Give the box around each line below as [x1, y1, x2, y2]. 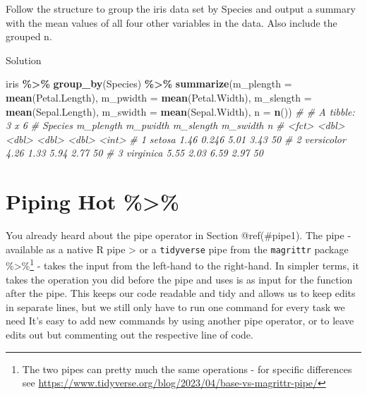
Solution [6, 52, 42, 67]
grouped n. [6, 29, 52, 44]
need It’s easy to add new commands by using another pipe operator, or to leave [6, 313, 354, 328]
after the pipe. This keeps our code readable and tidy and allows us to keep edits [6, 286, 356, 300]
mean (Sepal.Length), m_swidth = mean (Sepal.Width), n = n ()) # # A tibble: [6, 104, 355, 119]
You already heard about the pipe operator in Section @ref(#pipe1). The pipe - [6, 228, 351, 243]
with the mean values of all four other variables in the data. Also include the [6, 15, 337, 30]
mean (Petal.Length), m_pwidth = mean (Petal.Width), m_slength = [6, 90, 312, 104]
